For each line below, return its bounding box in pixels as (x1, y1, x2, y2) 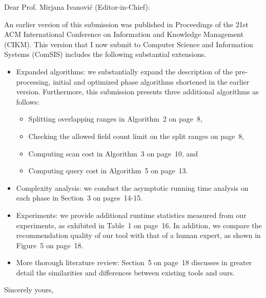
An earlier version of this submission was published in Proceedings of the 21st (4, 18, 249, 29)
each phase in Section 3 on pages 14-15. (16, 192, 143, 203)
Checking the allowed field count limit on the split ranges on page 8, (28, 130, 244, 141)
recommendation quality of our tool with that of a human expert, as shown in (16, 230, 261, 241)
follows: (16, 96, 39, 107)
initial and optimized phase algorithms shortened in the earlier (53, 76, 250, 87)
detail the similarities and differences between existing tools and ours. (16, 267, 235, 277)
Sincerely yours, (4, 284, 54, 295)
